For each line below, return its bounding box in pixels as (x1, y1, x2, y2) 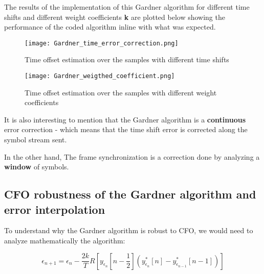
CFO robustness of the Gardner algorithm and (4, 186, 256, 202)
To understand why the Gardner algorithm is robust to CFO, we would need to (4, 225, 253, 236)
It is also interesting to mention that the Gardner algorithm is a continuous (4, 114, 246, 124)
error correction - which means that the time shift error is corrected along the (4, 124, 248, 135)
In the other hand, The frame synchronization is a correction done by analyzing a (4, 151, 260, 162)
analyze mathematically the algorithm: (4, 235, 125, 246)
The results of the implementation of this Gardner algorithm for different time (4, 2, 250, 12)
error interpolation (4, 201, 105, 217)
